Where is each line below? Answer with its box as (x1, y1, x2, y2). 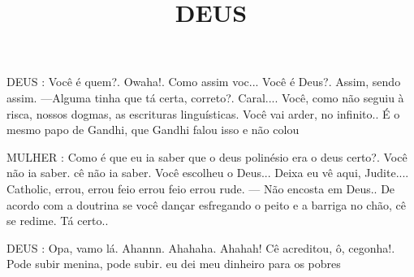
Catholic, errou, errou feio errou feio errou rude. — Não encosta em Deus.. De (6, 180, 395, 197)
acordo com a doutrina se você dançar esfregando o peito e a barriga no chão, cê (6, 196, 406, 213)
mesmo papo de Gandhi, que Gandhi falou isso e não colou (6, 121, 300, 138)
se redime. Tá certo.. (6, 212, 109, 229)
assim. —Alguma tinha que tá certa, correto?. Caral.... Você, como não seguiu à (6, 89, 404, 106)
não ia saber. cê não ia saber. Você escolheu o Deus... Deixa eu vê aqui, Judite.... (6, 164, 409, 181)
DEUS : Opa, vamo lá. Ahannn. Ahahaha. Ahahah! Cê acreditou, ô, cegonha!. (6, 239, 395, 256)
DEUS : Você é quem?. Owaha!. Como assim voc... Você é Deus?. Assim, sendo (6, 73, 401, 90)
